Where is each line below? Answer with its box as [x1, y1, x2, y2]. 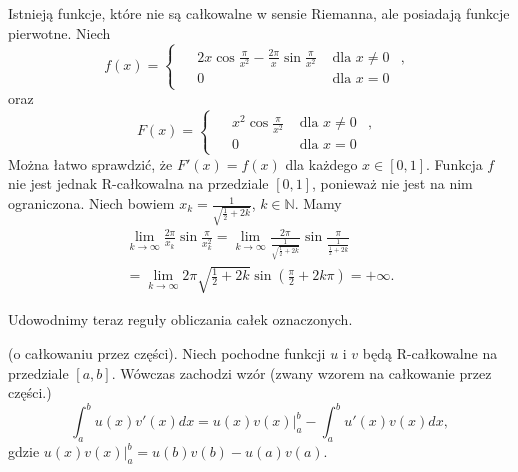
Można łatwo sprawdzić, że [8, 153, 173, 174]
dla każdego [285, 153, 358, 174]
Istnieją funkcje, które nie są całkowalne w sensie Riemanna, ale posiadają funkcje [8, 3, 510, 23]
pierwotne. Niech [8, 22, 111, 43]
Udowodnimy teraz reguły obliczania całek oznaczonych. [8, 309, 353, 330]
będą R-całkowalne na [362, 343, 498, 364]
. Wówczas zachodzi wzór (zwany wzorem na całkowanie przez [111, 362, 492, 383]
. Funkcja [426, 153, 483, 174]
